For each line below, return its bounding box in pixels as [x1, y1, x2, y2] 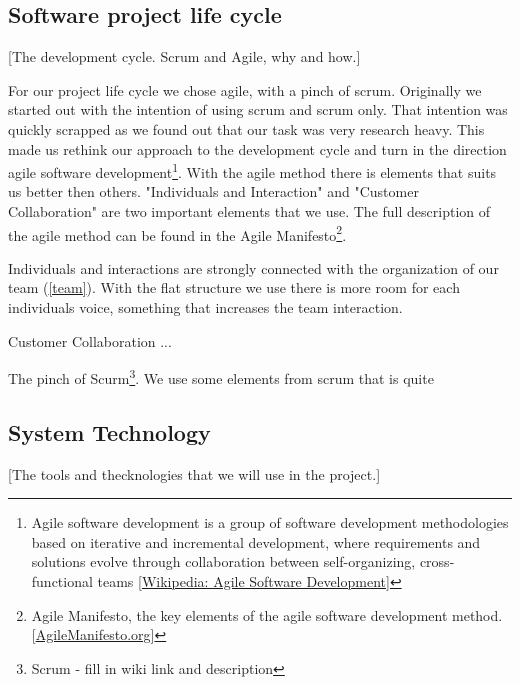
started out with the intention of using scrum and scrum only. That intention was [8, 99, 508, 120]
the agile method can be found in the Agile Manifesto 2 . [8, 221, 347, 245]
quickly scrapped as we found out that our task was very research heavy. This [8, 118, 485, 139]
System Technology [8, 416, 211, 447]
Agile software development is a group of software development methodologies [31, 512, 509, 533]
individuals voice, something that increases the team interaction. [8, 297, 403, 318]
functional [31, 571, 93, 592]
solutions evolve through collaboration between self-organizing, [31, 551, 416, 572]
